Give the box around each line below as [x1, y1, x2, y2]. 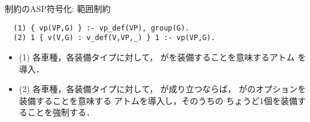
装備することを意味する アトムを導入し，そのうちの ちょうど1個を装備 [19, 94, 298, 106]
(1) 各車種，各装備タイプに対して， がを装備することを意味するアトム [19, 50, 295, 63]
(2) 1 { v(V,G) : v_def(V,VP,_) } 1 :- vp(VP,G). [13, 33, 215, 42]
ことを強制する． [27, 106, 95, 118]
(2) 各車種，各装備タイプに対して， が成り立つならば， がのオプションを [19, 83, 306, 95]
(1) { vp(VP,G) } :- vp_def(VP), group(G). [13, 23, 189, 32]
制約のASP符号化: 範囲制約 [5, 2, 111, 14]
